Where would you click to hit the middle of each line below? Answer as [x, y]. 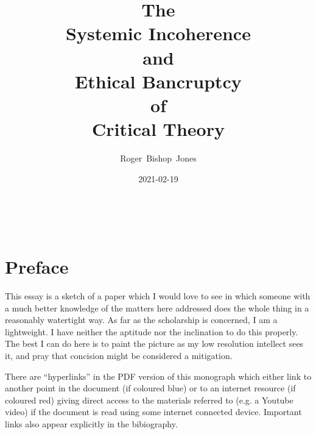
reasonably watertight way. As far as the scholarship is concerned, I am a [141, 320]
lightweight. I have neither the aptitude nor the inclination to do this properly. [152, 331]
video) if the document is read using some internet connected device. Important [153, 412]
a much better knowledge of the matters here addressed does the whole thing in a [157, 308]
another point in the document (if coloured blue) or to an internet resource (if [150, 388]
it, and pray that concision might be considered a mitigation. [119, 355]
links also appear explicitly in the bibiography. [91, 423]
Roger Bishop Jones [158, 158]
